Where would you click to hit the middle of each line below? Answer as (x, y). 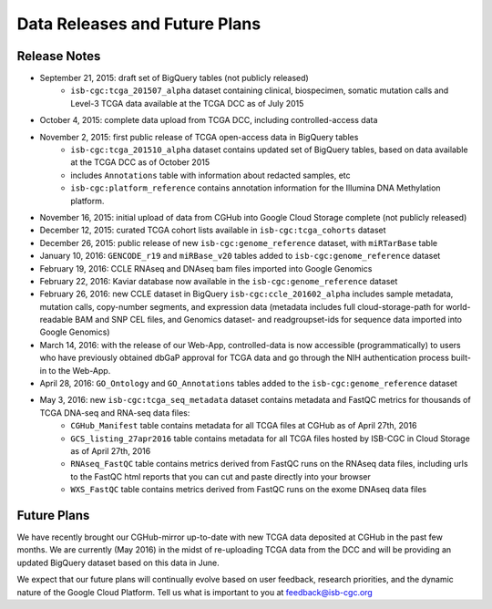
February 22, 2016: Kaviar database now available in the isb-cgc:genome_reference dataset (219, 281)
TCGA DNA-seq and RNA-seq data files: (115, 413)
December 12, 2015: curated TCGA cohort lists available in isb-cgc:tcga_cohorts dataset (213, 230)
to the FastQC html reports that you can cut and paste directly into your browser (220, 476)
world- (458, 306)
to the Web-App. (80, 370)
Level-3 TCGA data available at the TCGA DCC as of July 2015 (187, 103)
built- (461, 358)
